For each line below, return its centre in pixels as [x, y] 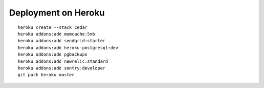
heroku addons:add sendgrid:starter [62, 41]
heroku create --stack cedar [53, 27]
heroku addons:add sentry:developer [62, 68]
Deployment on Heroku [57, 13]
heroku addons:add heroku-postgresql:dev [68, 48]
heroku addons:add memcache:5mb [56, 34]
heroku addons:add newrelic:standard [63, 61]
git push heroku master [46, 75]
